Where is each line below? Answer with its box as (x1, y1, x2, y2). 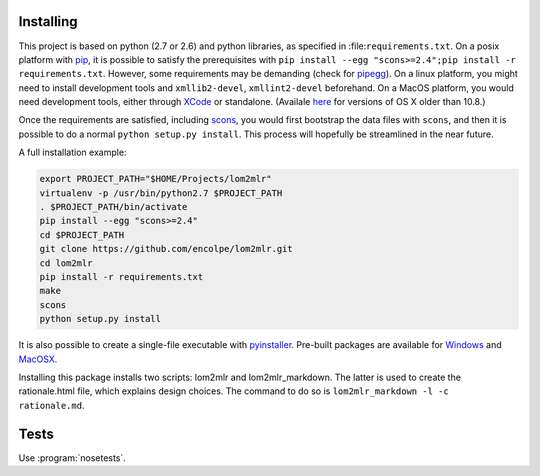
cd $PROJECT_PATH (39, 229, 125, 240)
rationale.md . (18, 399, 85, 411)
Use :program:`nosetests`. (18, 451, 127, 464)
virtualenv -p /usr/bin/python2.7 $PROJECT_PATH (39, 187, 283, 199)
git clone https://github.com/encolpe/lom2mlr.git (39, 243, 294, 255)
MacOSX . (18, 353, 58, 365)
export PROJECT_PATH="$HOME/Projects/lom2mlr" (39, 173, 272, 185)
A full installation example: (18, 146, 127, 159)
